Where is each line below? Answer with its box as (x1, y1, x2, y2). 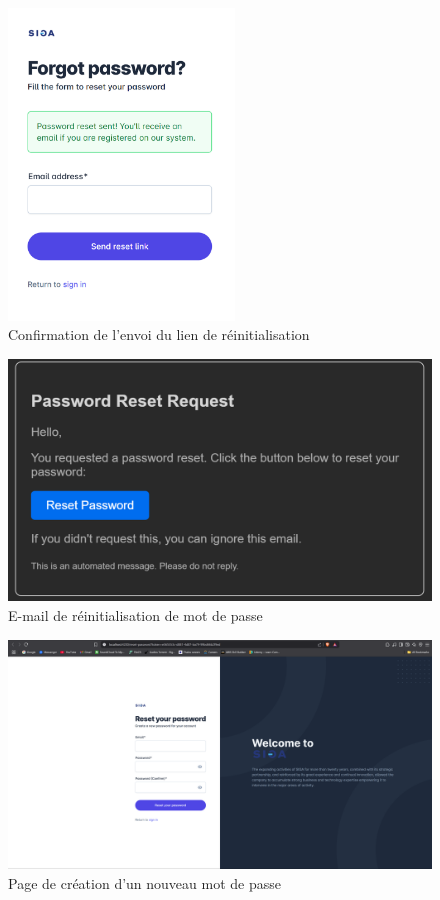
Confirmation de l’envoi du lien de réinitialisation (8, 324, 310, 345)
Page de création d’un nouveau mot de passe (8, 872, 281, 893)
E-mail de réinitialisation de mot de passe (8, 604, 263, 625)
